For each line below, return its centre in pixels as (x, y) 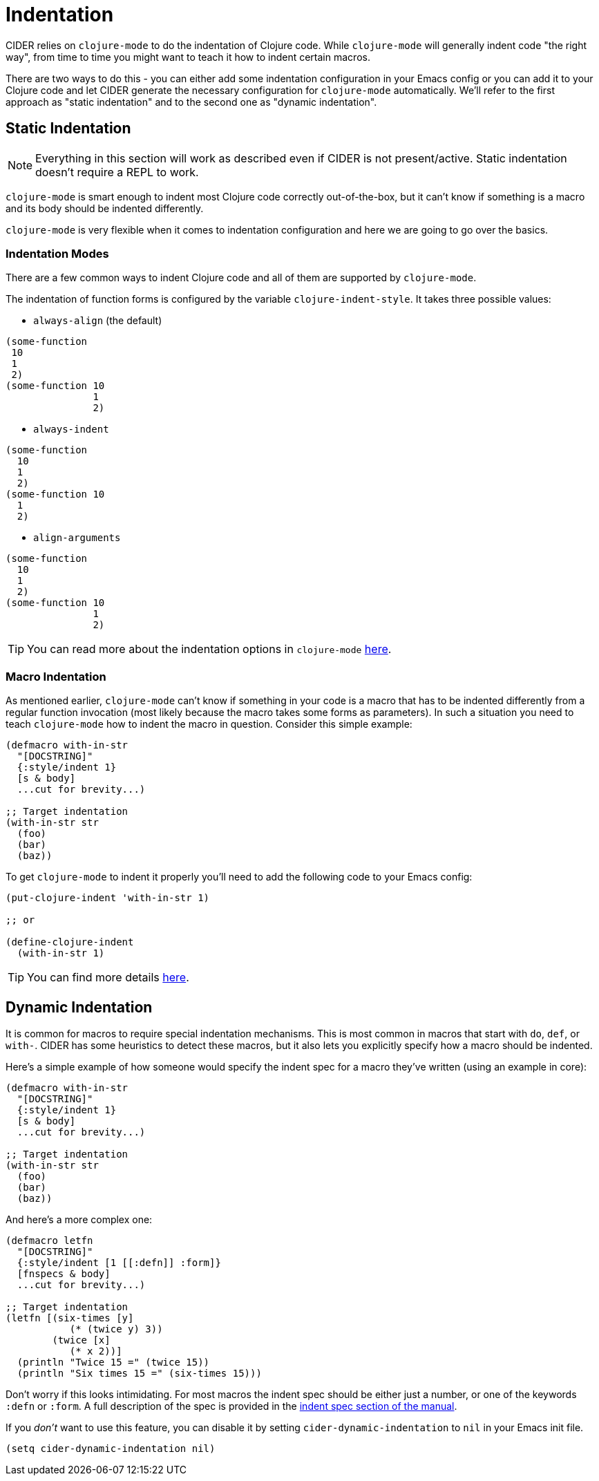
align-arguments (77, 538)
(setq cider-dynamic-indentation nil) (111, 1448)
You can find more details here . (108, 978)
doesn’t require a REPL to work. (117, 172)
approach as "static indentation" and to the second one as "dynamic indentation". (191, 102)
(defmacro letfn (49, 1240)
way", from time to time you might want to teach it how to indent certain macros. (188, 57)
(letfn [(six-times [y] (70, 1318)
